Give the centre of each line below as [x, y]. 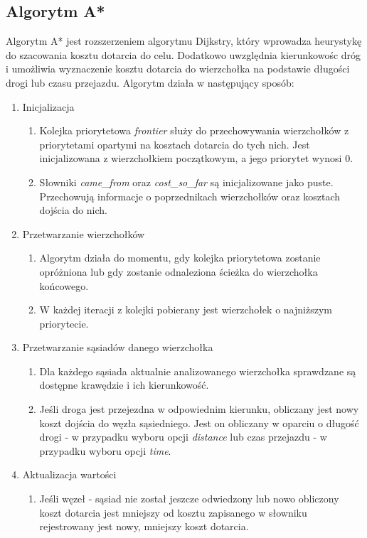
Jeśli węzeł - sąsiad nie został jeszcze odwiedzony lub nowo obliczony [189, 499]
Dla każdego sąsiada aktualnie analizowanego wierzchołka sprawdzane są [198, 371]
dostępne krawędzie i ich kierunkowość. [124, 385]
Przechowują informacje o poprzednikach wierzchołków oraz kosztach [190, 196]
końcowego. [64, 285]
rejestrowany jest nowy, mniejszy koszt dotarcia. [144, 526]
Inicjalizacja [48, 106]
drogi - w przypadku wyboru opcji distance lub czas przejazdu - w [183, 437]
